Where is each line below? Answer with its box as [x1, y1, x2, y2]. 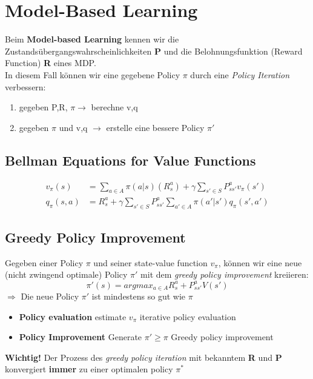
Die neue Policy [21, 289, 79, 302]
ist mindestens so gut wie [91, 289, 186, 302]
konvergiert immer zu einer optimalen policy [5, 363, 173, 375]
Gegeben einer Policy [5, 256, 84, 269]
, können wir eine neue [218, 256, 302, 269]
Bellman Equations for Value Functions [5, 150, 256, 169]
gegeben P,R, [19, 101, 68, 113]
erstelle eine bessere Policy [106, 121, 205, 133]
